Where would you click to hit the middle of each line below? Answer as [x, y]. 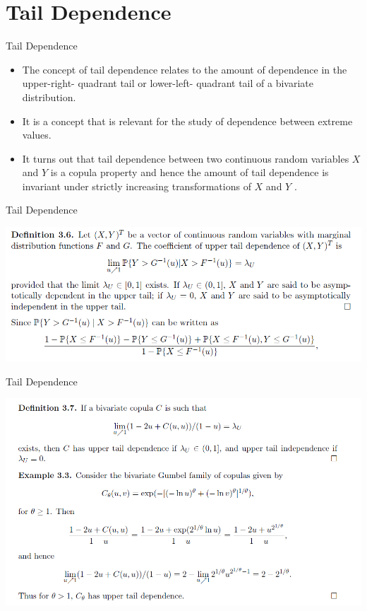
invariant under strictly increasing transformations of [137, 186]
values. [37, 135]
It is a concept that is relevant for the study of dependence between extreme [187, 121]
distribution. [49, 97]
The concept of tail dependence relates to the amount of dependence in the [185, 69]
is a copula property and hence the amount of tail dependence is [189, 172]
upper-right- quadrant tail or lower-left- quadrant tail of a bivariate [168, 83]
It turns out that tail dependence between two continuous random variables [186, 158]
